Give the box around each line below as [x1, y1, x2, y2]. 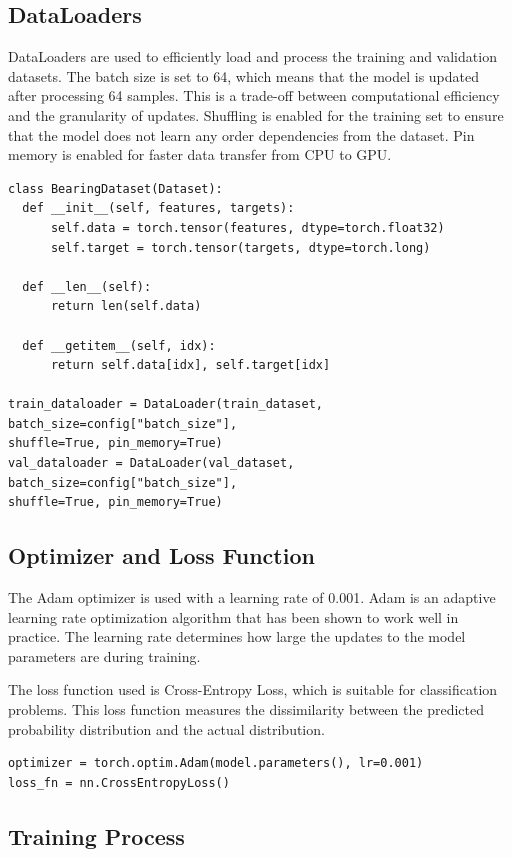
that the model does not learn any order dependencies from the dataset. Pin [8, 124, 475, 145]
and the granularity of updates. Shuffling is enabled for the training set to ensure [8, 104, 504, 125]
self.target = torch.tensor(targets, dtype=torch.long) [50, 240, 431, 255]
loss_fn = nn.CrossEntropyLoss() [8, 775, 230, 790]
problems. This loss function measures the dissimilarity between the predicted [8, 699, 484, 720]
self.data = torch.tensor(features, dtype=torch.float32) [50, 220, 445, 235]
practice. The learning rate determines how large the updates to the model [8, 626, 466, 647]
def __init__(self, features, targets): [22, 201, 295, 216]
